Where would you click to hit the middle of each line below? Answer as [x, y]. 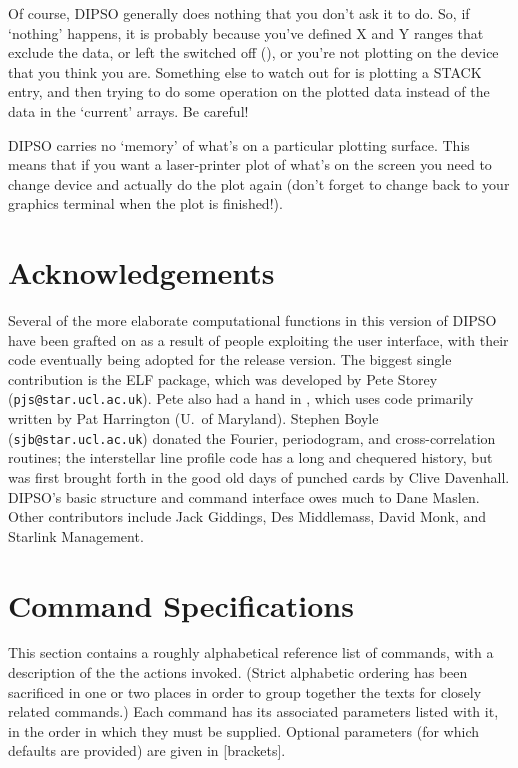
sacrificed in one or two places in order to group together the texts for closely [245, 691]
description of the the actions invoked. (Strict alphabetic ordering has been [238, 672]
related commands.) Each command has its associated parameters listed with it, [253, 711]
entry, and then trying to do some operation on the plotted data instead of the [249, 91]
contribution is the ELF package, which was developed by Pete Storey [223, 378]
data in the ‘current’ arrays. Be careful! [128, 110]
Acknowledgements [141, 272]
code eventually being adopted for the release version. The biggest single [230, 359]
